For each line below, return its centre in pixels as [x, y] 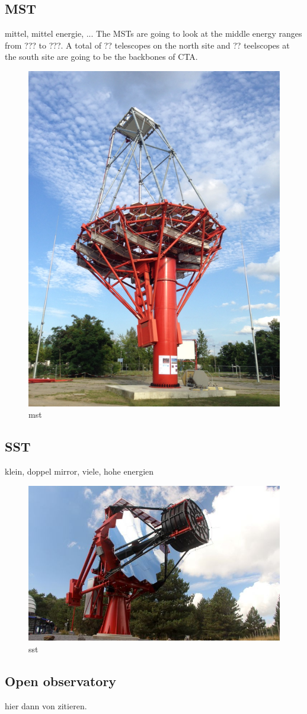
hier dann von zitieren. [46, 705]
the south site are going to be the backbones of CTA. [101, 57]
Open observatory [61, 681]
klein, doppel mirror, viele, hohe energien [79, 471]
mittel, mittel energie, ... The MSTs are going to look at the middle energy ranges [153, 33]
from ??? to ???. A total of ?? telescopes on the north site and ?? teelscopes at [147, 45]
